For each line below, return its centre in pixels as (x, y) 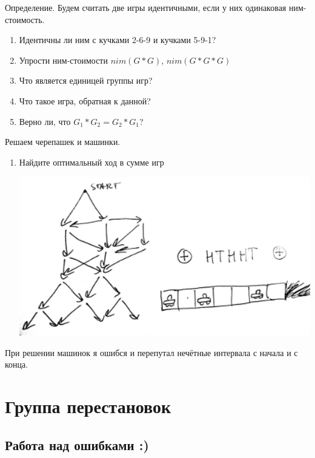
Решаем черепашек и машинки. (63, 142)
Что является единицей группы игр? (86, 80)
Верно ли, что (45, 121)
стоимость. (25, 19)
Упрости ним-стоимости (63, 60)
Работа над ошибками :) (77, 444)
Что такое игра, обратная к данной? (85, 100)
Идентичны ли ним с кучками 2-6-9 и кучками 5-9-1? (118, 40)
